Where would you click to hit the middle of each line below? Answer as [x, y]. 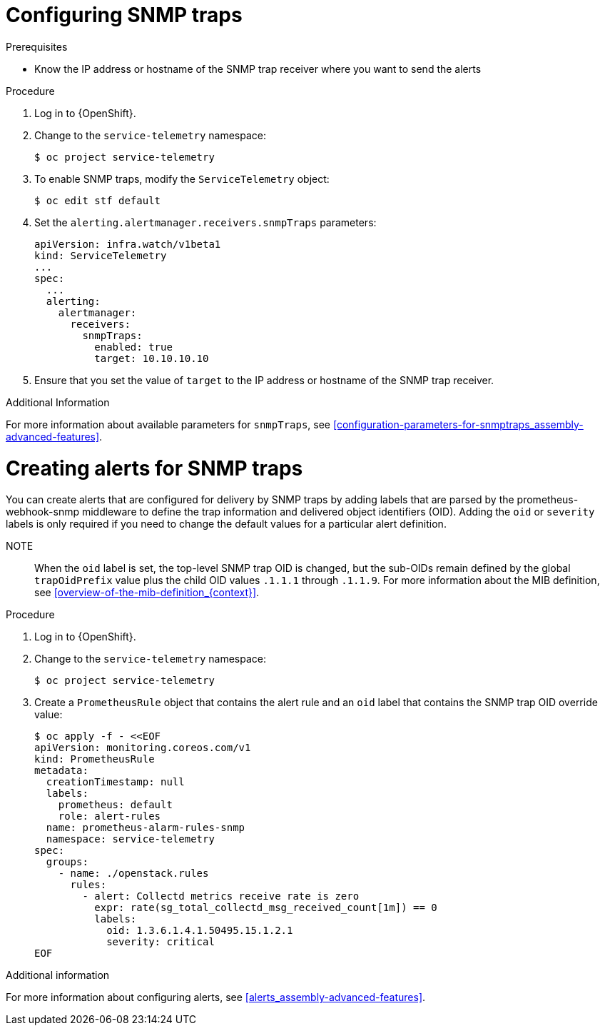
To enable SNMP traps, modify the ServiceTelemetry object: [182, 178]
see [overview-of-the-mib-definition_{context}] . [147, 593]
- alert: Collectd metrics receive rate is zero [221, 896]
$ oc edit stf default [98, 200]
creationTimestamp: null [115, 782]
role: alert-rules [110, 816]
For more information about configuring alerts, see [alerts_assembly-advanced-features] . [216, 997]
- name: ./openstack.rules [133, 874]
